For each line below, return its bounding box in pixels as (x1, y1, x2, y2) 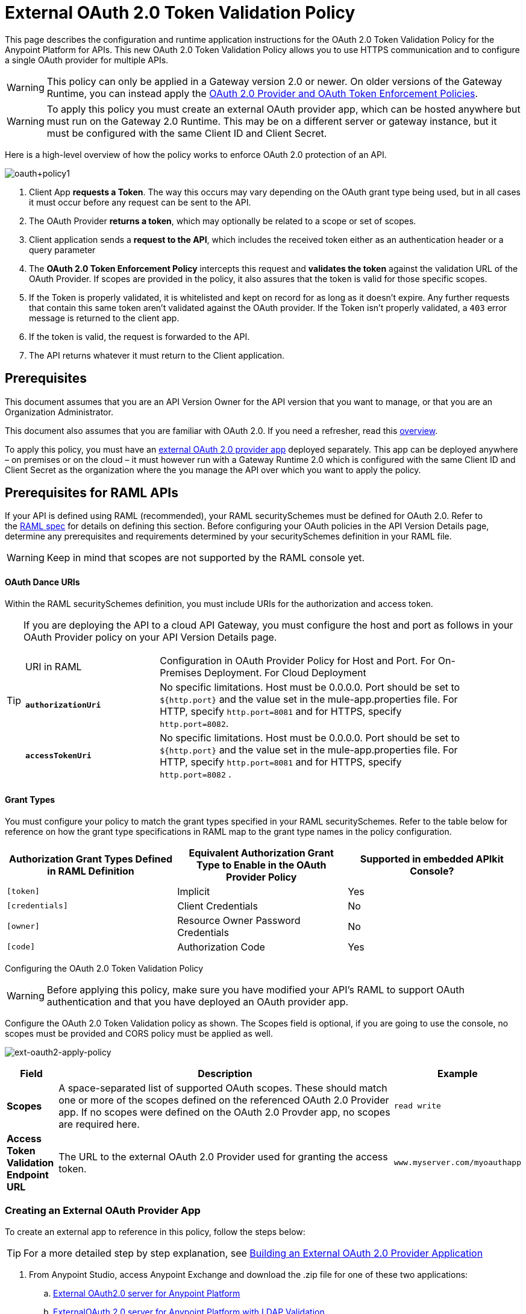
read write (393, 1101, 441, 1111)
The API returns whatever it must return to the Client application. (29, 350, 285, 360)
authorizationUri (25, 700, 101, 710)
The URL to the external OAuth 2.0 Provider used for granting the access (58, 1150, 388, 1163)
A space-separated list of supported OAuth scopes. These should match (58, 1081, 387, 1094)
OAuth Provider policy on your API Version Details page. (23, 630, 277, 643)
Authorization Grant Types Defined (9, 852, 173, 865)
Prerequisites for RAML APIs (5, 485, 179, 501)
